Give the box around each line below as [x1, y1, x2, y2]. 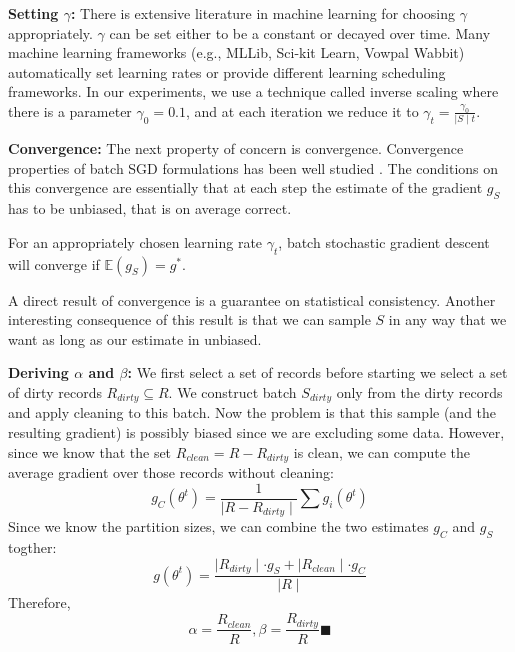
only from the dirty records [336, 382, 503, 403]
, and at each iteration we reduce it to [186, 100, 419, 121]
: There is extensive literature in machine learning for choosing [70, 3, 455, 23]
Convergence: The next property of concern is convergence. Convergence [8, 138, 464, 159]
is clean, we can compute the [293, 441, 470, 462]
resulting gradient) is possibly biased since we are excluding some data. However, [8, 422, 505, 443]
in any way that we [388, 309, 507, 330]
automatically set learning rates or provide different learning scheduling [8, 61, 446, 82]
